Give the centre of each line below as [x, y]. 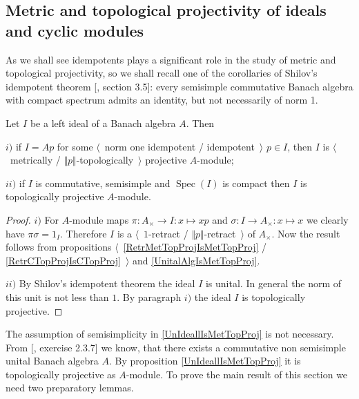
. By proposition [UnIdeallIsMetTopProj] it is [205, 361]
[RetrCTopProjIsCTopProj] [63, 260]
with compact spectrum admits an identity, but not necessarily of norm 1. [162, 100]
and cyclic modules [75, 30]
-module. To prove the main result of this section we [237, 374]
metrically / [35, 160]
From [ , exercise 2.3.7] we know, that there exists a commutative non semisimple [176, 347]
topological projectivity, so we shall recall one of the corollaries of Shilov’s [162, 73]
